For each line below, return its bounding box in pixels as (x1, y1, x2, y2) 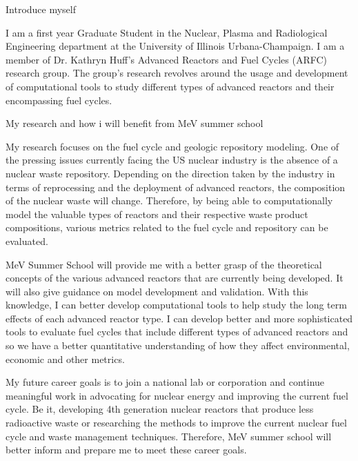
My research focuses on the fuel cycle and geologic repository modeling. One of (6, 139, 339, 153)
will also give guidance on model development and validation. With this (6, 284, 308, 298)
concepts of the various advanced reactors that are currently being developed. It (6, 271, 344, 285)
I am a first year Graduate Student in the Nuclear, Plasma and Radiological (6, 25, 328, 39)
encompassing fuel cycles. (6, 92, 112, 107)
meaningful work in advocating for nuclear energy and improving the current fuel (6, 388, 348, 402)
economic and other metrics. (6, 351, 125, 366)
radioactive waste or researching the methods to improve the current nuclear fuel (6, 415, 347, 430)
